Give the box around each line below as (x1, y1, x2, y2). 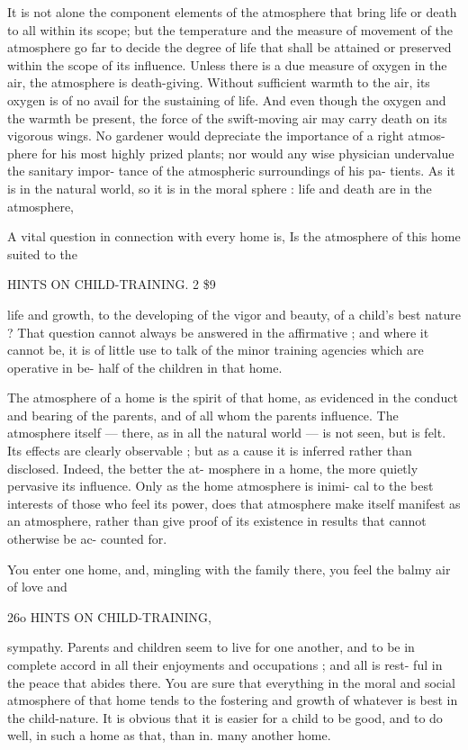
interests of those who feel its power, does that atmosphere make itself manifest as (7, 493, 461, 512)
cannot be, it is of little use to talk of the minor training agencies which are (7, 340, 424, 359)
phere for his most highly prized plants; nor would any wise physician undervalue (7, 143, 454, 162)
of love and (7, 577, 67, 596)
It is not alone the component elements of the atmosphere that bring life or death (7, 3, 457, 21)
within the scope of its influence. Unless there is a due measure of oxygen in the (7, 55, 447, 74)
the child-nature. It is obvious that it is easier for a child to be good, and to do (7, 708, 443, 727)
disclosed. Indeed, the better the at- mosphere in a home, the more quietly (7, 458, 418, 477)
